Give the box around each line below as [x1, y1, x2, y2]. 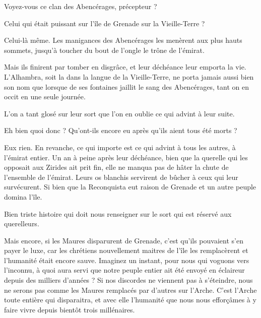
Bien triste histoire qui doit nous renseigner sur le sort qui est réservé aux [4, 208, 232, 219]
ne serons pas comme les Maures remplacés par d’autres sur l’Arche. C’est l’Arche [4, 284, 257, 295]
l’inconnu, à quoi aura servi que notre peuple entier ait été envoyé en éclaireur [4, 265, 245, 275]
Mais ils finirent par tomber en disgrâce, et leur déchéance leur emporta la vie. [4, 61, 246, 72]
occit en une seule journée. [4, 91, 86, 102]
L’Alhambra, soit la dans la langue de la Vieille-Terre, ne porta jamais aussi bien [4, 71, 254, 82]
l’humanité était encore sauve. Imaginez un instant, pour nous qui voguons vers [4, 255, 249, 265]
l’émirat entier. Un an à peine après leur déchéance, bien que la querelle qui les [4, 152, 248, 162]
